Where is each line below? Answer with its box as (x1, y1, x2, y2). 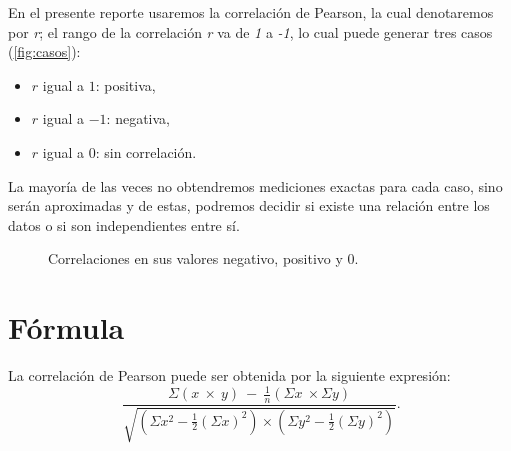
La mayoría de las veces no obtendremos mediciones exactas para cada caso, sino (8, 175, 503, 196)
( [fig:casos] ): (8, 41, 81, 62)
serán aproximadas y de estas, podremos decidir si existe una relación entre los (8, 195, 490, 216)
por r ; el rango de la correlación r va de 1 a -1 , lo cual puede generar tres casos (8, 21, 493, 42)
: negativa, (106, 108, 170, 129)
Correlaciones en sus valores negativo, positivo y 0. (48, 248, 359, 269)
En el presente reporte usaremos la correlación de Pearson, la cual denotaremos (8, 2, 494, 22)
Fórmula (8, 307, 125, 348)
